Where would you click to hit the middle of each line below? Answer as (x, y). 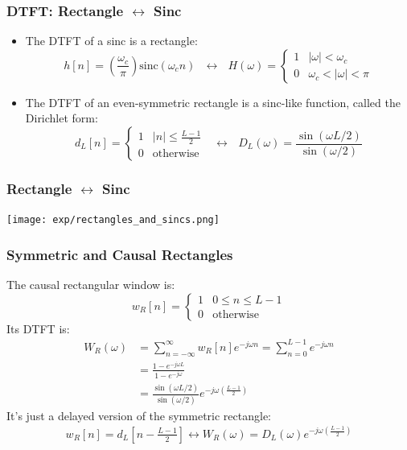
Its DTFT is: (38, 328)
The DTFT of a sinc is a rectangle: (111, 41)
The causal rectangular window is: (91, 285)
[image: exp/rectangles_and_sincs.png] (113, 220)
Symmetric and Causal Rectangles (120, 254)
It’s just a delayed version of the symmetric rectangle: (139, 415)
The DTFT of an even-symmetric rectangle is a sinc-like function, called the (213, 102)
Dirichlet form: (62, 118)
